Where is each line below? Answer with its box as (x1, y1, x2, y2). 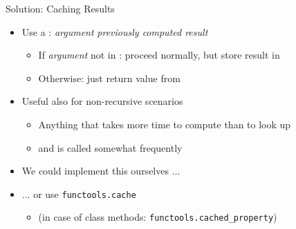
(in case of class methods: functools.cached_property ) (38, 210, 277, 224)
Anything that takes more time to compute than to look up (38, 117, 291, 131)
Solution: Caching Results (6, 1, 115, 15)
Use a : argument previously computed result (21, 24, 208, 39)
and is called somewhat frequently (38, 140, 183, 155)
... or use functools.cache (21, 186, 136, 201)
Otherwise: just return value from (38, 70, 181, 85)
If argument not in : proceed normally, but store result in (38, 48, 280, 62)
